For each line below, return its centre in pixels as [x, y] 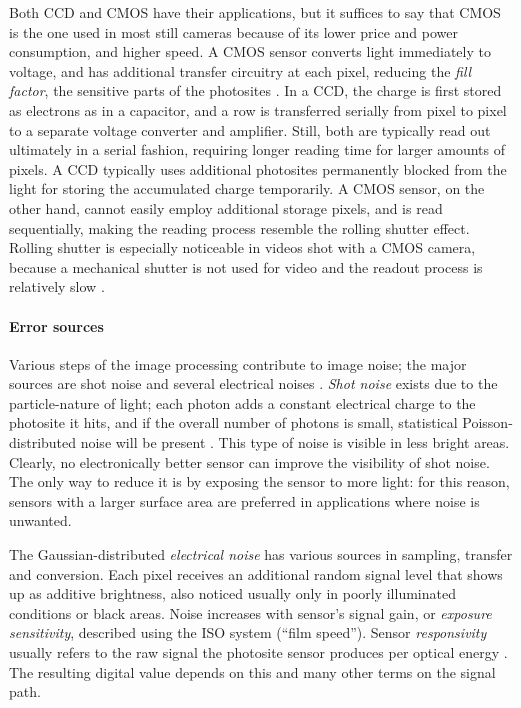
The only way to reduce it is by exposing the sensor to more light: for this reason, [259, 481]
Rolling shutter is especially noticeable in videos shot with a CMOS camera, [242, 247]
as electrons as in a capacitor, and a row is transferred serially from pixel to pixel [258, 109]
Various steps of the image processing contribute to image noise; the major [238, 363]
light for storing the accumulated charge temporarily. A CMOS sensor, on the [247, 188]
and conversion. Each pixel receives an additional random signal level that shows [256, 573]
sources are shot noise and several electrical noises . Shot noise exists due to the [253, 383]
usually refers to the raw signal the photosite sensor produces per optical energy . [258, 652]
